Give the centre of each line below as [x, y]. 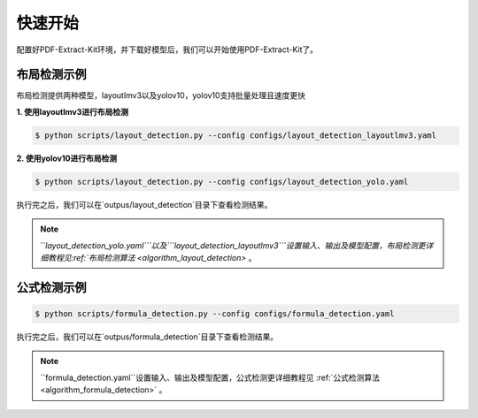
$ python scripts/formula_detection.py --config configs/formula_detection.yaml [215, 313]
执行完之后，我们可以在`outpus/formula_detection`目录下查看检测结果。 [147, 337]
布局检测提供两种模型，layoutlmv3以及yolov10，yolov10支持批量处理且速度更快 [161, 95]
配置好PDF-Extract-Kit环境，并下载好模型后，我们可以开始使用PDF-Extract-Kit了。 [167, 49]
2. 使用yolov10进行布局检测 [67, 158]
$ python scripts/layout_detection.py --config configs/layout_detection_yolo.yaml [222, 182]
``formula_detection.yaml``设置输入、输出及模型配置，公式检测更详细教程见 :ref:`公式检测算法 [210, 377]
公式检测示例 [51, 287]
